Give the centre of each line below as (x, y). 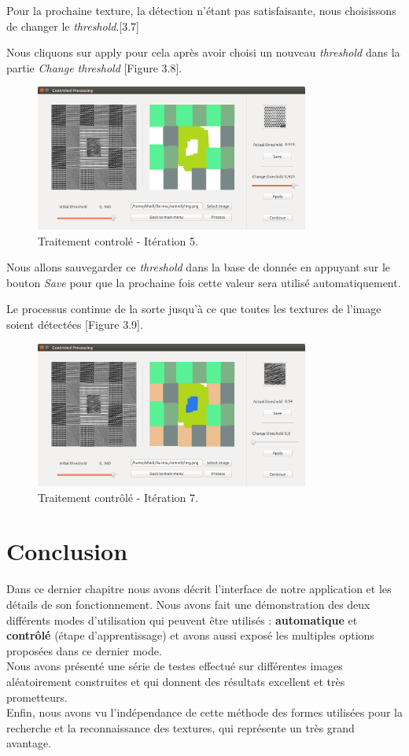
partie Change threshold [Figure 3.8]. (94, 67)
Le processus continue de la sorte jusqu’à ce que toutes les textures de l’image (194, 309)
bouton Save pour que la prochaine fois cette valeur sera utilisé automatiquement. (204, 282)
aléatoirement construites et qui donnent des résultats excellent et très (176, 681)
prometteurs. (37, 697)
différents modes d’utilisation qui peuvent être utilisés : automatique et (182, 620)
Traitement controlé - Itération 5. (118, 240)
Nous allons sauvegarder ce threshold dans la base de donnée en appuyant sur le (199, 267)
